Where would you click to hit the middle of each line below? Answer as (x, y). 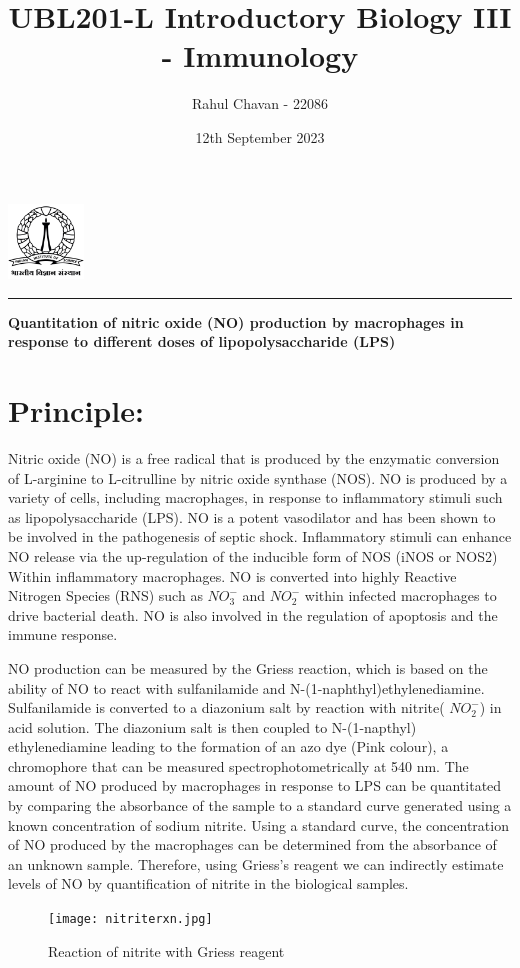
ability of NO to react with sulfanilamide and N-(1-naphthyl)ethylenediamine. (246, 687)
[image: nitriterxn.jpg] (130, 919)
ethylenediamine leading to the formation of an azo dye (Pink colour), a (228, 746)
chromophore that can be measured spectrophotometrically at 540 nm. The (238, 765)
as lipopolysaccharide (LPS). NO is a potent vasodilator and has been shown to (252, 516)
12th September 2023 (260, 136)
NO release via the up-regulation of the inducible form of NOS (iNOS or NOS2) (253, 555)
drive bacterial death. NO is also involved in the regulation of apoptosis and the (253, 614)
